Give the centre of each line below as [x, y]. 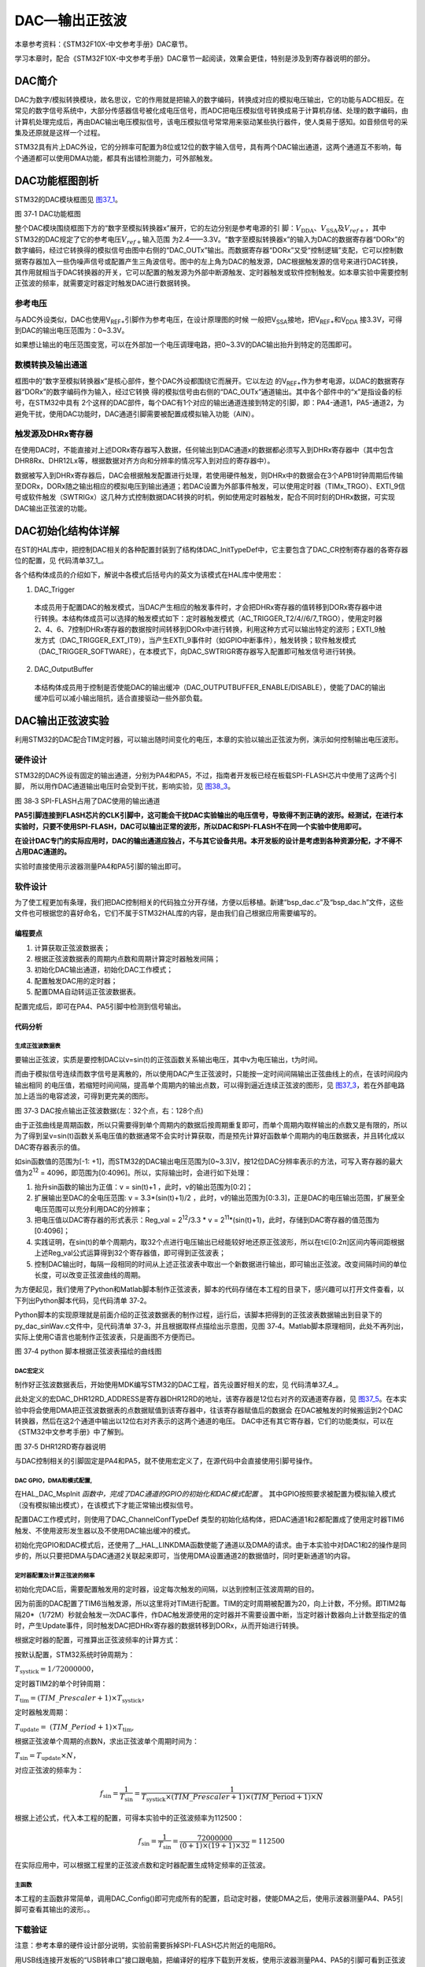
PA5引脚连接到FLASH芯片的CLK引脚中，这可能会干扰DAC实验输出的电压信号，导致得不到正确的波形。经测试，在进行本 [209, 815]
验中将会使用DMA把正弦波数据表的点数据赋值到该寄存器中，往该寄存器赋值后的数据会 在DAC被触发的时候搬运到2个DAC [209, 1410]
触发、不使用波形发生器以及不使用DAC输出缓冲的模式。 [105, 1530]
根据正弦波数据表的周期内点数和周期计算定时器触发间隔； [127, 959]
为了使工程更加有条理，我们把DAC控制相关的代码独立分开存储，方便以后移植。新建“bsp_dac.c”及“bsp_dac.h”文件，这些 [209, 902]
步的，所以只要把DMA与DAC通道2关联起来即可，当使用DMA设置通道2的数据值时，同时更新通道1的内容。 [185, 1556]
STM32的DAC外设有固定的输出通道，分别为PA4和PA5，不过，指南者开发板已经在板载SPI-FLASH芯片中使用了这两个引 [206, 776]
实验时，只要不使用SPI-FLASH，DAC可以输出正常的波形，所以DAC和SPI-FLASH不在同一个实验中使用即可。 [190, 826]
